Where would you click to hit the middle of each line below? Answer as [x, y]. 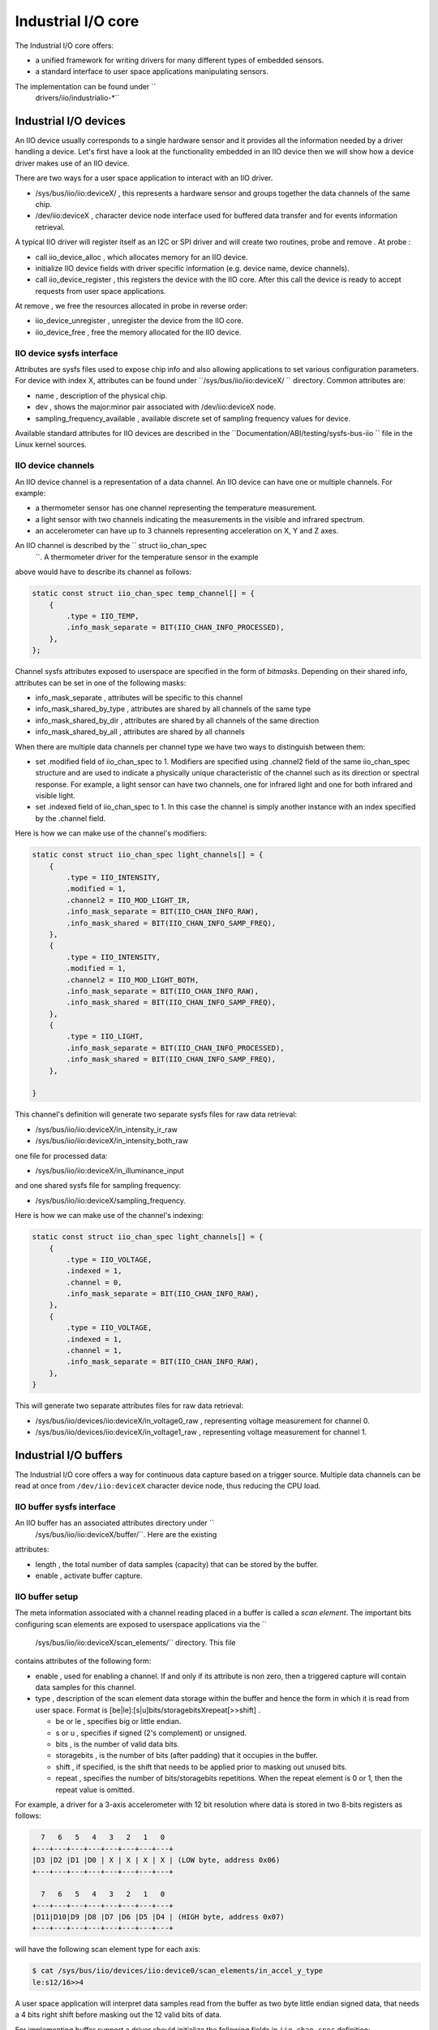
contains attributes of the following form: [83, 1661]
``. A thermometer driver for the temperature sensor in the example [147, 557]
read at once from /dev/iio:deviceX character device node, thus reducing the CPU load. [168, 1486]
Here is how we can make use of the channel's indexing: [109, 1216]
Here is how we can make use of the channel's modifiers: [111, 833]
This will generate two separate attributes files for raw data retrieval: [129, 1406]
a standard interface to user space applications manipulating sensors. [152, 71]
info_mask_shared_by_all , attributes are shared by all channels [140, 732]
